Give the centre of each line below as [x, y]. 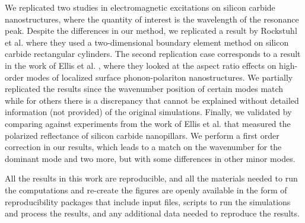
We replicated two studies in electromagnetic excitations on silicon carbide [140, 7]
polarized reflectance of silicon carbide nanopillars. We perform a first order [142, 135]
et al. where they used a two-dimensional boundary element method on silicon [147, 42]
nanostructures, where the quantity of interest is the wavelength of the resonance [152, 19]
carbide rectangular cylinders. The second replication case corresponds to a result [153, 54]
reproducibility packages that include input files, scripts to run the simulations [148, 201]
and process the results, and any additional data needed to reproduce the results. [152, 213]
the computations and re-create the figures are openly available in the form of [146, 189]
